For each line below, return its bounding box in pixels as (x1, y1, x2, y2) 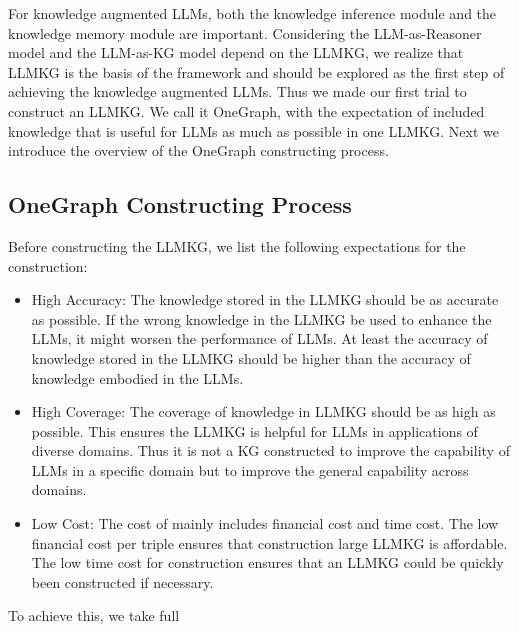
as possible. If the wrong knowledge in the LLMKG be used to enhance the (31, 308, 492, 329)
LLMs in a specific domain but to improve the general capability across (31, 459, 469, 480)
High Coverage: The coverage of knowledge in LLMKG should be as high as (31, 401, 496, 422)
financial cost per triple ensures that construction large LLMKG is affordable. (31, 532, 508, 553)
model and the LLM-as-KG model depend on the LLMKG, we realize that (8, 42, 464, 63)
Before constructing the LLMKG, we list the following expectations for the (8, 235, 466, 256)
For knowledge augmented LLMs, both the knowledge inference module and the (8, 3, 497, 23)
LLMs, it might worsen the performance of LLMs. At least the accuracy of (31, 328, 488, 349)
